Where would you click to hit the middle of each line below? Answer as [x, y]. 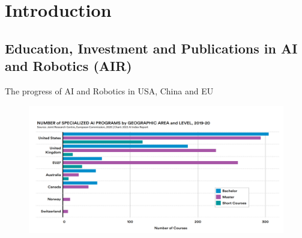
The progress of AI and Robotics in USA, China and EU [109, 90]
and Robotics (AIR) [68, 66]
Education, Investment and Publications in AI [151, 48]
